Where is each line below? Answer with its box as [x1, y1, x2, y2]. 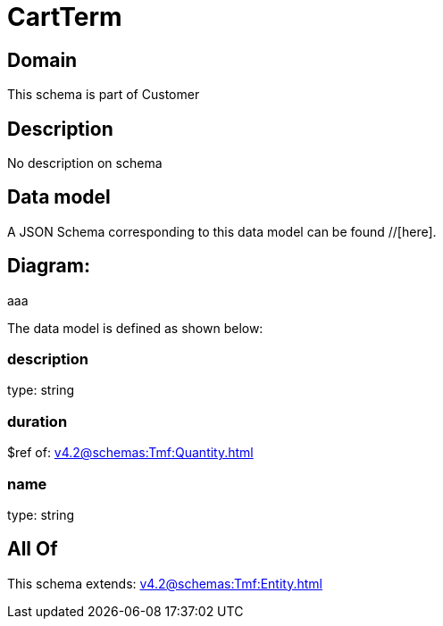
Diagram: [7, 255, 90, 278]
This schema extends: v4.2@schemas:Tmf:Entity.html [7, 575, 322, 591]
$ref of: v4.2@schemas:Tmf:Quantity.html [7, 445, 254, 461]
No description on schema [7, 155, 163, 171]
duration [7, 412, 68, 430]
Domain [7, 48, 78, 71]
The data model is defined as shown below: [7, 320, 263, 336]
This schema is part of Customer [7, 87, 200, 103]
